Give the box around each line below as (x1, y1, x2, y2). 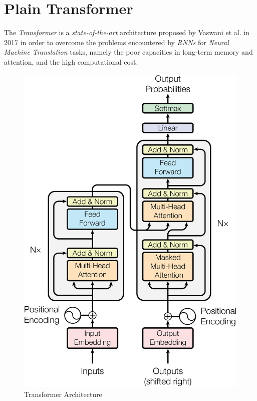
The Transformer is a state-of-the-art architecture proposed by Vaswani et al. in (4, 27, 249, 38)
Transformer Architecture (24, 388, 102, 399)
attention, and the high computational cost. (4, 56, 138, 67)
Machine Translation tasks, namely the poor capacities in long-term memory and (4, 47, 253, 57)
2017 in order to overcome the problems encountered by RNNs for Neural (4, 37, 229, 47)
